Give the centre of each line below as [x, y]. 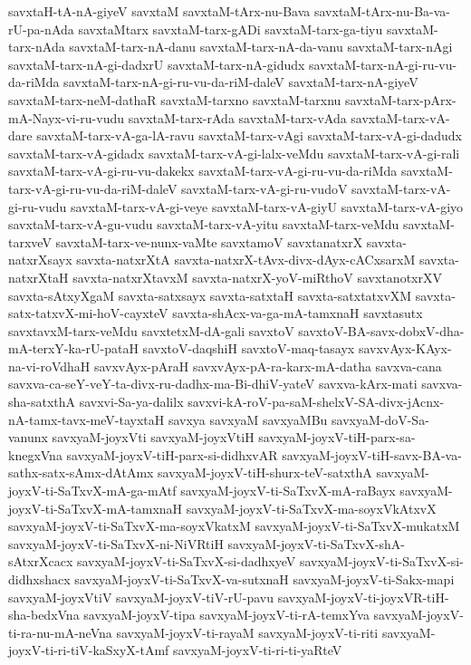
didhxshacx [39, 579]
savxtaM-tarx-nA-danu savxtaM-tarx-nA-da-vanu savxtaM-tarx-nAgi [261, 47]
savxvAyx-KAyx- [405, 348]
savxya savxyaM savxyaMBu [248, 419]
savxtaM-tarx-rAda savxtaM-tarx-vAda [237, 117]
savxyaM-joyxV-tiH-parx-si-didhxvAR [172, 454]
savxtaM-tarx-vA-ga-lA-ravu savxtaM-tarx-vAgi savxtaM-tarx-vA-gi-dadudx [249, 135]
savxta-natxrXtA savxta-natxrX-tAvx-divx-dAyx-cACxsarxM [246, 260]
